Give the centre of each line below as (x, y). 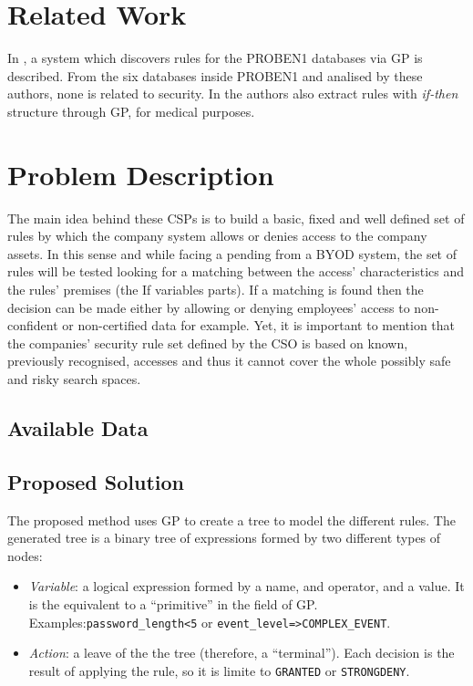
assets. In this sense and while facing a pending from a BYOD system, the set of (232, 253)
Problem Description (141, 174)
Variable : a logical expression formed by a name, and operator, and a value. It (247, 586)
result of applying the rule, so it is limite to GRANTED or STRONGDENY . (219, 670)
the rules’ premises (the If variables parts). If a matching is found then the (216, 289)
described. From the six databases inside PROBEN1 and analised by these (215, 75)
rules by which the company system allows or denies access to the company (217, 236)
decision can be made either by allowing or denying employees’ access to (209, 307)
